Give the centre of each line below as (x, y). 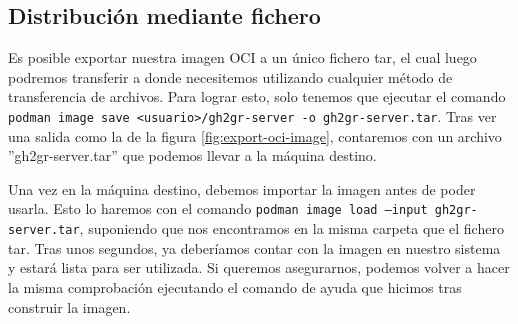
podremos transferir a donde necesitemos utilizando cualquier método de (230, 76)
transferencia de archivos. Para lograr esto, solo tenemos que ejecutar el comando (257, 96)
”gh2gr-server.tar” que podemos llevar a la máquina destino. (192, 155)
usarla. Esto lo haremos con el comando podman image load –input (218, 208)
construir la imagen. (69, 306)
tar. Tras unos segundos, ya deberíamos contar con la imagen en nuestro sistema (254, 247)
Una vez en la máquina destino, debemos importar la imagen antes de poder (242, 188)
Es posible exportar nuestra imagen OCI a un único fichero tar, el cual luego (242, 57)
